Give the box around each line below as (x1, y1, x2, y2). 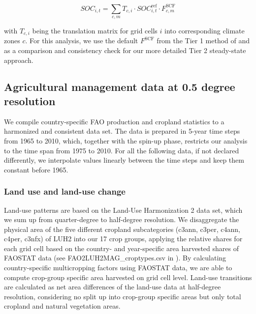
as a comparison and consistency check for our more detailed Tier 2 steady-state (4, 45, 246, 55)
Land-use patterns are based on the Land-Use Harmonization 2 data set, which (4, 204, 243, 215)
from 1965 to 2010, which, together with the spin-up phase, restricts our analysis (4, 135, 248, 145)
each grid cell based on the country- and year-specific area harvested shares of (4, 243, 239, 253)
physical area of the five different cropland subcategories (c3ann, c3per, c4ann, (4, 224, 240, 234)
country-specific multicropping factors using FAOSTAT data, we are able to (4, 262, 232, 273)
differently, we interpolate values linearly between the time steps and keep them (4, 155, 244, 165)
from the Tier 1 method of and (157, 35, 250, 46)
